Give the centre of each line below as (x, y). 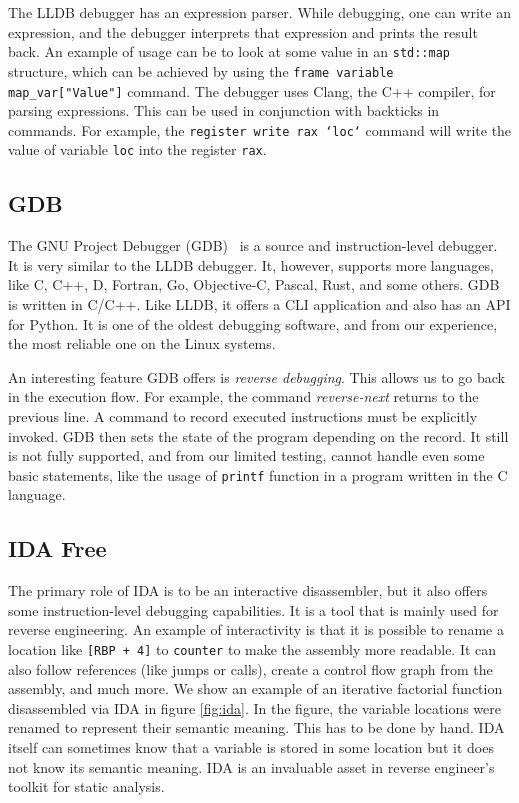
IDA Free (57, 548)
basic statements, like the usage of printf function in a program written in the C (258, 474)
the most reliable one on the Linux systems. (142, 343)
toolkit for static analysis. (86, 786)
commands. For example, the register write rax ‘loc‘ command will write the (260, 129)
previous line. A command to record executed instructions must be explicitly (243, 416)
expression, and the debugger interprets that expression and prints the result (243, 31)
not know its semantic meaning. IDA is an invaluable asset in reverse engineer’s (251, 766)
